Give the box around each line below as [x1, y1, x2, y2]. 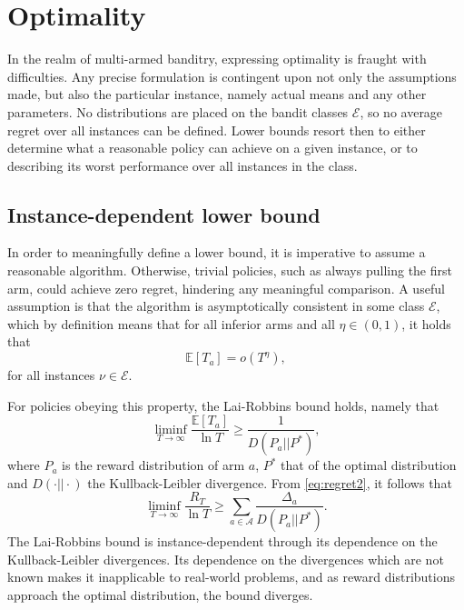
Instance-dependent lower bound [7, 200, 321, 228]
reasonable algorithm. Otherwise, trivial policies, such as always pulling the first [7, 261, 452, 280]
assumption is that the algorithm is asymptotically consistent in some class [7, 296, 425, 315]
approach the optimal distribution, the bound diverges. [7, 585, 313, 605]
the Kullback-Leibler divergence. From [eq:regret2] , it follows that [87, 473, 452, 492]
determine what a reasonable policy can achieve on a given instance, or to [7, 138, 418, 157]
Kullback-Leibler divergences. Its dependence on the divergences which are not [7, 549, 444, 568]
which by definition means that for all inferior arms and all [7, 314, 335, 333]
